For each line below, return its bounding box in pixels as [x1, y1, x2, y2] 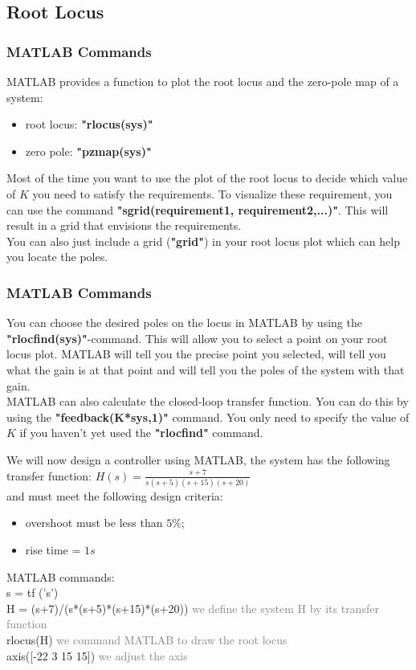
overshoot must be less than [25, 514, 163, 531]
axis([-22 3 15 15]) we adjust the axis [6, 647, 188, 664]
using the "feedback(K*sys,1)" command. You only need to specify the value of [6, 408, 410, 425]
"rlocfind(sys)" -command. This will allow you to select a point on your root [6, 329, 388, 346]
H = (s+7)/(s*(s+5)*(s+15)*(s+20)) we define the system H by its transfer [6, 599, 379, 616]
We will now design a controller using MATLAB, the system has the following [6, 451, 390, 468]
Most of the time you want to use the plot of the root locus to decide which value [6, 170, 408, 186]
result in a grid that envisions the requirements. [6, 217, 242, 234]
